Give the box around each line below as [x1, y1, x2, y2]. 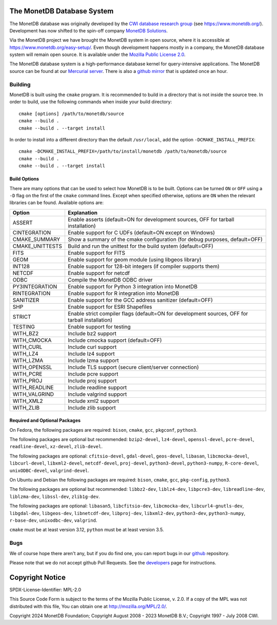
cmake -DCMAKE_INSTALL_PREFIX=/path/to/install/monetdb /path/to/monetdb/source [18, 149, 227, 154]
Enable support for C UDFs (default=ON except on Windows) [67, 229, 215, 236]
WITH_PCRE [12, 370, 43, 377]
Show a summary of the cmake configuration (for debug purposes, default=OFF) [67, 235, 263, 243]
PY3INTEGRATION [12, 283, 57, 290]
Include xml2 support [67, 397, 120, 405]
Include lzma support [67, 357, 119, 364]
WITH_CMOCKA [12, 337, 52, 344]
